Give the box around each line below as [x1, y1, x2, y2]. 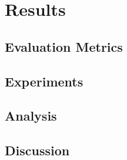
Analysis [5, 106, 57, 125]
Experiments [5, 72, 83, 90]
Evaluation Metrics [5, 37, 123, 55]
